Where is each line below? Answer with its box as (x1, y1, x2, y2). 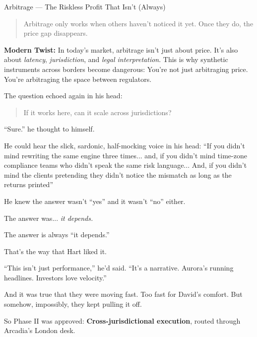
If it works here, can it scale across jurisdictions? (23, 107, 172, 117)
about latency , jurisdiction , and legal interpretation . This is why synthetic (4, 54, 228, 65)
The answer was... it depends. (4, 212, 93, 223)
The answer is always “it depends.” (4, 229, 110, 240)
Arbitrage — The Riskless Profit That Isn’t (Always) (4, 1, 166, 11)
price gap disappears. (23, 28, 88, 38)
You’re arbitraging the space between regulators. (4, 73, 152, 84)
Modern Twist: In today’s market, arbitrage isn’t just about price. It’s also (4, 44, 238, 55)
